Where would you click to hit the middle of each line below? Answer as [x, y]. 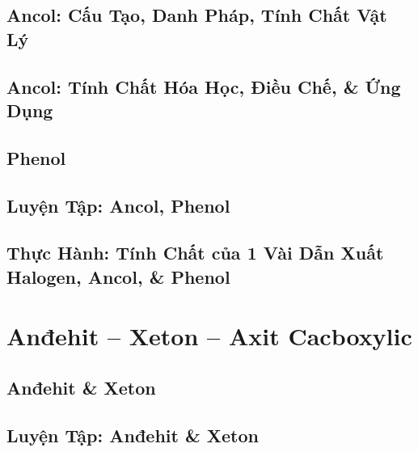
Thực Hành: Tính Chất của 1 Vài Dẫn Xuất [195, 253]
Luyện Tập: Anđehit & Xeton [133, 435]
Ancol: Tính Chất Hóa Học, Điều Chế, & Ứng [204, 86]
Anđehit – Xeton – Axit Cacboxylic [209, 336]
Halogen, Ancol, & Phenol [118, 276]
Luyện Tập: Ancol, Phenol [118, 205]
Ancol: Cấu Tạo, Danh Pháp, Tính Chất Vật [197, 15]
